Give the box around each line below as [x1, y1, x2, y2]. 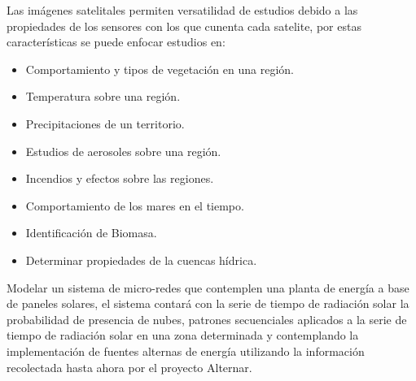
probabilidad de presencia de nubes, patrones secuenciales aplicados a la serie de [7, 310, 407, 327]
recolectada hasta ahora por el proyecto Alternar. [7, 358, 252, 375]
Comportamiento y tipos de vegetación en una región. [25, 60, 294, 77]
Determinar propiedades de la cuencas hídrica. [25, 251, 257, 268]
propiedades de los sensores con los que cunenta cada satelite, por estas [7, 17, 361, 34]
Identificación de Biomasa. [25, 224, 157, 241]
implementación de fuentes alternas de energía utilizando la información [7, 342, 365, 359]
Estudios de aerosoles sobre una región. [25, 142, 221, 159]
